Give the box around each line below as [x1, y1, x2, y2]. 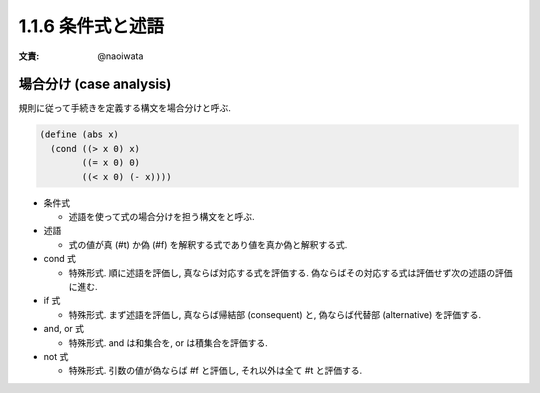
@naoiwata [97, 50, 144, 62]
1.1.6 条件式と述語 [18, 15, 165, 37]
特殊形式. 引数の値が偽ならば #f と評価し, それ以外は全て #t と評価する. [68, 365, 363, 377]
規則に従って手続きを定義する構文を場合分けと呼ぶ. [18, 102, 232, 114]
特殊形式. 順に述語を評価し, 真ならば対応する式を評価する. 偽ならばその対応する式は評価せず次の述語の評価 [68, 266, 513, 279]
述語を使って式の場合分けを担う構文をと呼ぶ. [68, 210, 255, 222]
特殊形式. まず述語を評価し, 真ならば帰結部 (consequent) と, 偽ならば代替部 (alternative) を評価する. [68, 308, 482, 320]
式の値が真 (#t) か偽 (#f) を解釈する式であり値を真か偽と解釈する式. [68, 238, 348, 250]
